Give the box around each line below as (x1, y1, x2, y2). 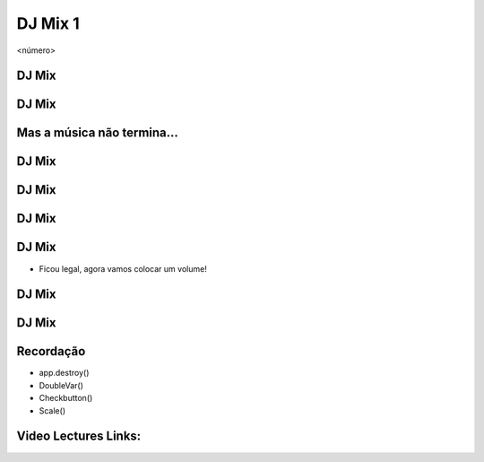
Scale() (39, 405, 66, 416)
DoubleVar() (39, 379, 84, 390)
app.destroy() (39, 368, 90, 379)
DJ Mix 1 (16, 13, 80, 33)
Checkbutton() (39, 393, 93, 404)
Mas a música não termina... (16, 126, 179, 141)
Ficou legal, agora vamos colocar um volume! (39, 263, 208, 274)
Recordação (16, 344, 86, 359)
